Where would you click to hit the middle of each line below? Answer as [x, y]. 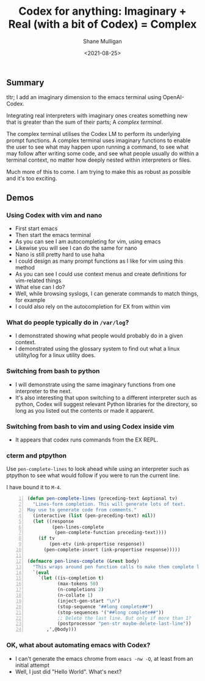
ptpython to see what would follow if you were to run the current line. [93, 475]
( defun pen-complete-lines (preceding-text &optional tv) [103, 499]
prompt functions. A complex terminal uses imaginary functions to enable [99, 141]
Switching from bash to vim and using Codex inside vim [90, 426]
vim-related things [38, 280]
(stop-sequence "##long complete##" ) [105, 607]
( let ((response [53, 521]
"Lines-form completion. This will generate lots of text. [109, 504]
